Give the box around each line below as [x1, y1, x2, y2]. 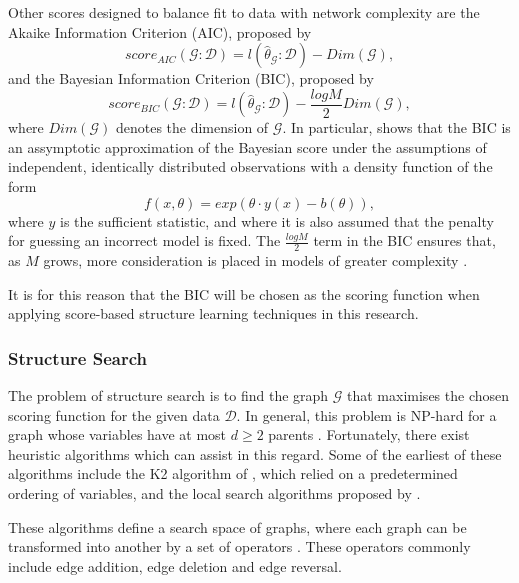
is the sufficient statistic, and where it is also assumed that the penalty [60, 210, 494, 231]
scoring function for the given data [8, 404, 220, 425]
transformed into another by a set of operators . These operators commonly [8, 536, 471, 557]
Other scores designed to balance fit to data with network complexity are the [8, 2, 480, 22]
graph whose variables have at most [8, 424, 227, 445]
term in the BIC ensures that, [313, 230, 496, 251]
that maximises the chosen [347, 385, 510, 406]
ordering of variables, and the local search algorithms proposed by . [8, 483, 421, 504]
